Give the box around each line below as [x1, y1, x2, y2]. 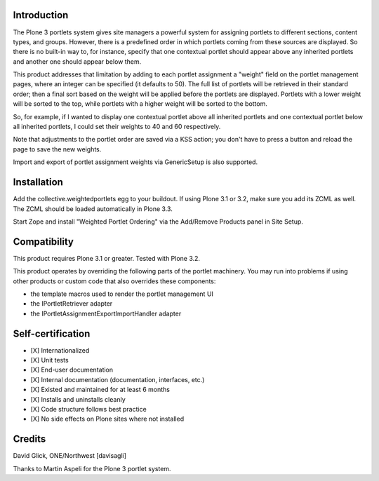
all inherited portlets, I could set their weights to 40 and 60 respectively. [13, 123, 221, 131]
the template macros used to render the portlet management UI [30, 290, 214, 298]
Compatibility [13, 236, 74, 248]
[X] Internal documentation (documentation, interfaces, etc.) [30, 375, 205, 384]
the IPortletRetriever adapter [30, 299, 113, 308]
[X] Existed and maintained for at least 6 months [30, 386, 170, 394]
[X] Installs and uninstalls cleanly [30, 395, 126, 403]
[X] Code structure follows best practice [30, 405, 147, 413]
